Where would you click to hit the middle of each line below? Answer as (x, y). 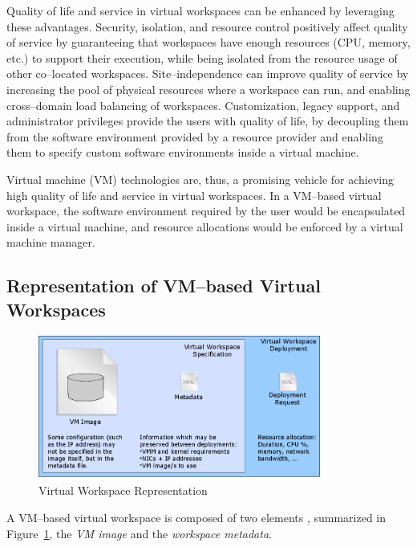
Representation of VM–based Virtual (164, 286)
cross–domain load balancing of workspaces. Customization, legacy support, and (203, 105)
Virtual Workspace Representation (123, 490)
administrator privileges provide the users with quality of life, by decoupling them (208, 121)
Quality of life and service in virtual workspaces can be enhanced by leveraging (200, 10)
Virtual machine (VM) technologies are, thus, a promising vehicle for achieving (200, 179)
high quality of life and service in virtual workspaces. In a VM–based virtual (194, 195)
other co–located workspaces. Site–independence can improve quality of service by (208, 73)
